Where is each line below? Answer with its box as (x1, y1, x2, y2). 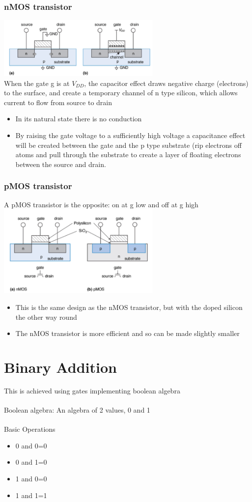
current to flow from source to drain (4, 97, 112, 107)
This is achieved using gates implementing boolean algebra (4, 385, 180, 395)
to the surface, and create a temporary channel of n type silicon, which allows (4, 87, 238, 98)
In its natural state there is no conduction (15, 113, 142, 124)
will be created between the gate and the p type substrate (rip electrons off (15, 139, 242, 150)
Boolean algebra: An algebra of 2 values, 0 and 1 (4, 405, 150, 415)
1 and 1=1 (15, 490, 47, 500)
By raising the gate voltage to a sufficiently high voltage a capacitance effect (15, 130, 246, 140)
